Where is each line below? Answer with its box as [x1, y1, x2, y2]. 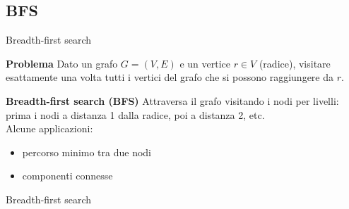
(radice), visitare [259, 56, 331, 70]
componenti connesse [22, 168, 113, 183]
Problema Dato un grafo [6, 56, 118, 70]
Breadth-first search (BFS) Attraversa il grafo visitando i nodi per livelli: [6, 93, 339, 108]
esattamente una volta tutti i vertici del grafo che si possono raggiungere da [6, 70, 334, 84]
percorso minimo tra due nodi [22, 144, 152, 159]
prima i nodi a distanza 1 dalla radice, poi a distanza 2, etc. [6, 107, 265, 122]
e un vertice [179, 56, 230, 70]
